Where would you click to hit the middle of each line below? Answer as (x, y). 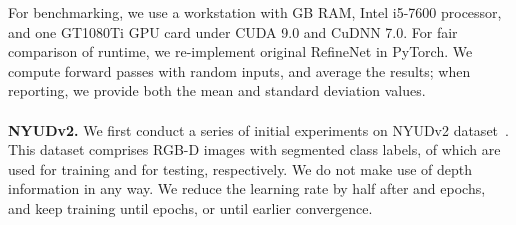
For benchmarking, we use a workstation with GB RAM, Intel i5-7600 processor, (255, 12)
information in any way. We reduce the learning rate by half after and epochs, (247, 188)
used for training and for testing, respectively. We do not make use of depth (240, 168)
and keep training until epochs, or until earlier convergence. (190, 207)
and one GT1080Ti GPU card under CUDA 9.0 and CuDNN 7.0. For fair (233, 31)
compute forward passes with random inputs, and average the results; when (239, 70)
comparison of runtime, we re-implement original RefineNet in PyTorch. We (240, 51)
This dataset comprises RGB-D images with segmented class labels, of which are (254, 149)
